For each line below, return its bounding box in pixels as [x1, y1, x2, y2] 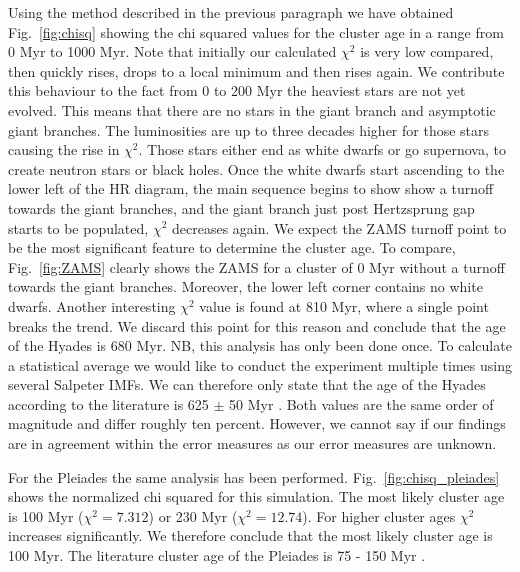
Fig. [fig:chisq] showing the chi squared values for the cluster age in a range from [8, 21, 504, 42]
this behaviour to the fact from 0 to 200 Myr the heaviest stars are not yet [8, 80, 466, 101]
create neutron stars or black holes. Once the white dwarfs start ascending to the [8, 158, 505, 179]
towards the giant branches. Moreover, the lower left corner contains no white [8, 276, 483, 297]
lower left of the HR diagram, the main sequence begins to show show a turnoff [8, 178, 494, 199]
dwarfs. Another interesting [8, 295, 176, 316]
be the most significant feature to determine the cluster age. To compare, [8, 237, 456, 258]
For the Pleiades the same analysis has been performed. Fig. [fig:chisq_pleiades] [8, 466, 500, 487]
